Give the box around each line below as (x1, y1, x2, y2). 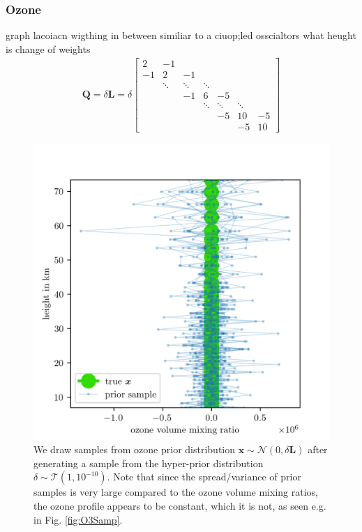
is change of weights (6, 41, 91, 56)
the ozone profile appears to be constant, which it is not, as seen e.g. (33, 499, 326, 513)
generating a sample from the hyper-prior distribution (33, 455, 264, 470)
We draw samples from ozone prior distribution (33, 442, 236, 457)
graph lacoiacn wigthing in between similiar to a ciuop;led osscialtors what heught (6, 28, 356, 43)
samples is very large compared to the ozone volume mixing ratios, (33, 485, 318, 499)
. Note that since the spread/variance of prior (107, 469, 301, 484)
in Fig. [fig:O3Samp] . (33, 512, 123, 526)
